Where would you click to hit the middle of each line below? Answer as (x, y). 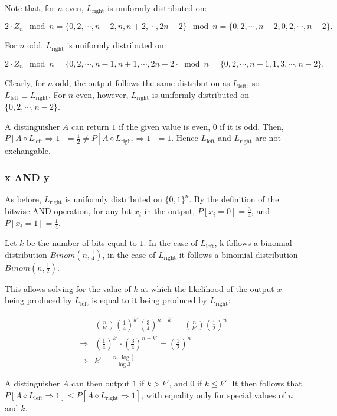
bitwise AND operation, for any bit (68, 211)
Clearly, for (25, 82)
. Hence (185, 138)
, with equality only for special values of (213, 394)
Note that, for (30, 8)
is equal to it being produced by (149, 300)
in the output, (170, 211)
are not (268, 138)
